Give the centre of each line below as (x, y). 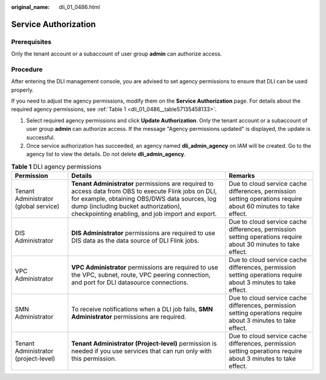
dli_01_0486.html (79, 7)
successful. (41, 137)
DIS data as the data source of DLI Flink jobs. (135, 241)
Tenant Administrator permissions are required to (142, 184)
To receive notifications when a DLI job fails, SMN (142, 309)
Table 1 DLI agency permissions (56, 167)
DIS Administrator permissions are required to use (143, 233)
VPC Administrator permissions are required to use (145, 267)
